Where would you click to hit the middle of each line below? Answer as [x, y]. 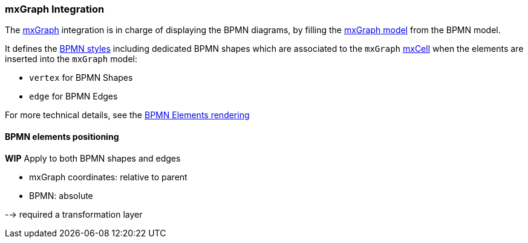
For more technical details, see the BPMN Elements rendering [127, 115]
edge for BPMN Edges [73, 96]
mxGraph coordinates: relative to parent [108, 177]
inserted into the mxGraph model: [71, 59]
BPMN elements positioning [62, 136]
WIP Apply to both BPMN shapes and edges [93, 158]
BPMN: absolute [61, 195]
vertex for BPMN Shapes [81, 78]
